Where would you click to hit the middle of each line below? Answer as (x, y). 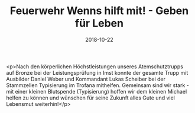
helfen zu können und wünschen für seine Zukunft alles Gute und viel (91, 98)
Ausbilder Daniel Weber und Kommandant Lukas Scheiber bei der (86, 79)
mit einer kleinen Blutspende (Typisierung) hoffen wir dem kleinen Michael (97, 91)
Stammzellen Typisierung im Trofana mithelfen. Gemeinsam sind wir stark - (97, 85)
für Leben (99, 23)
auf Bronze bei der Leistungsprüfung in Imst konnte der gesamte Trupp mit (97, 72)
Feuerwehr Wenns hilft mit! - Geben (99, 11)
